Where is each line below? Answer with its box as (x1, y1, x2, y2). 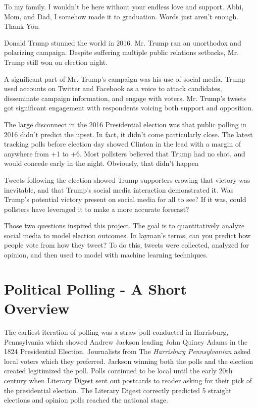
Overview (4, 298, 70, 318)
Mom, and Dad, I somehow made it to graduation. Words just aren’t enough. (4, 11, 239, 21)
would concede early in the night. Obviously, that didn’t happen (4, 158, 199, 168)
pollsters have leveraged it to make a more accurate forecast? (4, 204, 189, 214)
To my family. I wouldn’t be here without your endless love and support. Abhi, (4, 1, 244, 11)
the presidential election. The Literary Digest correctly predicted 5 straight (4, 385, 232, 395)
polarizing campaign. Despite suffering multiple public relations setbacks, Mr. (4, 47, 239, 57)
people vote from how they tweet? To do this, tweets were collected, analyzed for (4, 240, 249, 250)
